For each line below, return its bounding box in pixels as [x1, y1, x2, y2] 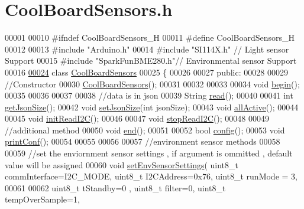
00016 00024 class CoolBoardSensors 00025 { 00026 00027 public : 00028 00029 [5, 66, 288, 78]
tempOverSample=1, [5, 193, 80, 205]
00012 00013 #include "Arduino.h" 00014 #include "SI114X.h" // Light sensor [5, 43, 289, 55]
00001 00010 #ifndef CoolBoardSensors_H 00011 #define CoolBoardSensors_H [5, 31, 295, 44]
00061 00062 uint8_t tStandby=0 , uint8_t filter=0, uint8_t [5, 181, 226, 194]
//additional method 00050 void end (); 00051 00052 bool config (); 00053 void [5, 123, 285, 136]
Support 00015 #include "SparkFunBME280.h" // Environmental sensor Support [5, 54, 297, 67]
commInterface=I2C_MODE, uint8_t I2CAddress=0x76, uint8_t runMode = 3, [5, 170, 297, 182]
